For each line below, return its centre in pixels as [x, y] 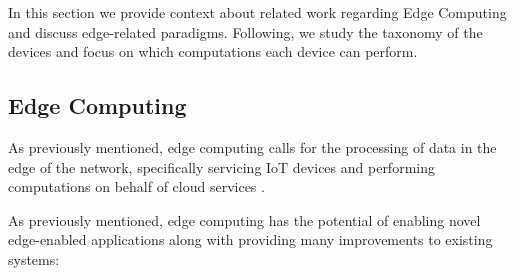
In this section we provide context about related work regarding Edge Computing [257, 12]
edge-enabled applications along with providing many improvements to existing [250, 239]
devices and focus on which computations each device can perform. [213, 51]
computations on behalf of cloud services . [136, 186]
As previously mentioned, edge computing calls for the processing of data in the [252, 146]
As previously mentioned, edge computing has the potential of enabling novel [244, 219]
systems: [34, 258]
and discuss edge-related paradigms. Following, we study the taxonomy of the [245, 31]
